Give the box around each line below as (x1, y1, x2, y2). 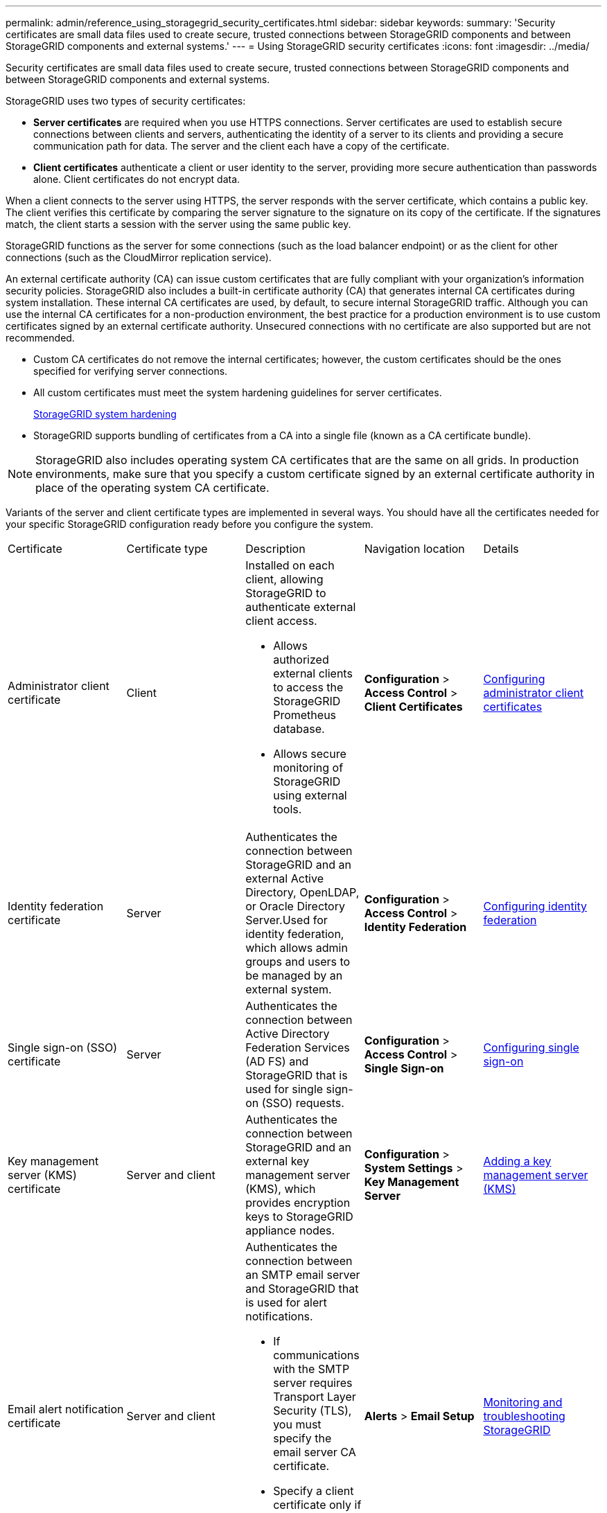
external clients (273, 666, 353, 680)
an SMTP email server (245, 1268, 360, 1282)
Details (483, 542, 519, 556)
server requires (273, 1376, 353, 1390)
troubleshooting (483, 1409, 565, 1423)
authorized (273, 653, 329, 666)
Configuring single (483, 1041, 579, 1054)
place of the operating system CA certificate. (35, 481, 270, 495)
